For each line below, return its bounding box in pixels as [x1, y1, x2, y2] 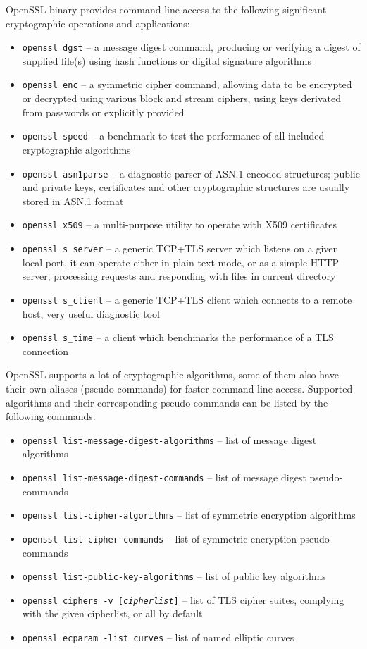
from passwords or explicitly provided [22, 104, 185, 119]
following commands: [6, 409, 96, 424]
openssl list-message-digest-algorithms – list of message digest [22, 432, 317, 447]
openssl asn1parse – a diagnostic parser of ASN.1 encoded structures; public [22, 166, 360, 180]
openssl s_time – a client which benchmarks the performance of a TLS [22, 330, 334, 345]
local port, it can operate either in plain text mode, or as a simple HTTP [22, 254, 340, 269]
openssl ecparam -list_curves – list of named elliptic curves [22, 630, 294, 645]
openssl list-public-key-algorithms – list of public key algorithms [22, 569, 326, 583]
